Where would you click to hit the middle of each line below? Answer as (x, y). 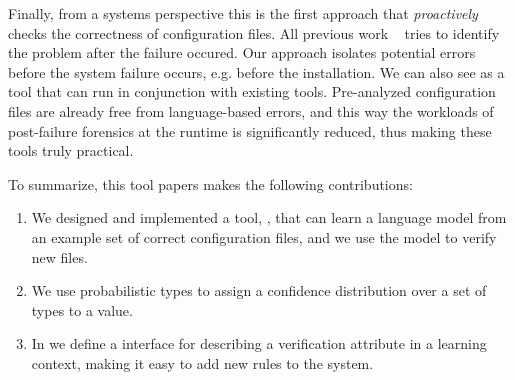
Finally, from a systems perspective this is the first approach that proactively (243, 13)
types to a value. (82, 309)
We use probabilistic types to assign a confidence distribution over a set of (259, 290)
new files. (59, 256)
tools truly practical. (71, 150)
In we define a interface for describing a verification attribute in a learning (259, 343)
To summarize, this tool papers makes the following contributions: (210, 183)
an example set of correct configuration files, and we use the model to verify (264, 236)
